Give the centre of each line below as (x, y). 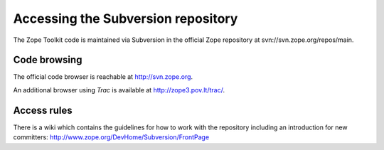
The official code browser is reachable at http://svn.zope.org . (103, 77)
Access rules (43, 110)
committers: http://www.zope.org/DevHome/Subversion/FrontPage (111, 137)
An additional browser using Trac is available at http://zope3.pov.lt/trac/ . (119, 90)
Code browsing (48, 60)
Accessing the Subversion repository (126, 18)
